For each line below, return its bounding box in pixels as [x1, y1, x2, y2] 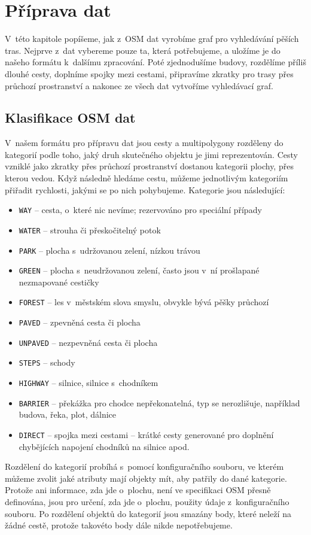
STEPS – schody [19, 356, 75, 369]
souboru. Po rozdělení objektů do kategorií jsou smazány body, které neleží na [5, 507, 291, 519]
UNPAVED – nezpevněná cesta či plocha [19, 336, 158, 348]
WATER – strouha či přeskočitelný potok [19, 223, 161, 236]
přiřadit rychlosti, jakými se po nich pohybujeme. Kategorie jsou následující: [5, 183, 285, 196]
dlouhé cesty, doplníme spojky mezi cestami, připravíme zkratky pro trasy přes [5, 67, 294, 80]
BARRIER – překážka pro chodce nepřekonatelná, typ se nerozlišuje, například [19, 396, 300, 409]
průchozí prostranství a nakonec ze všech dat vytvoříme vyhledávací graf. [5, 79, 273, 92]
